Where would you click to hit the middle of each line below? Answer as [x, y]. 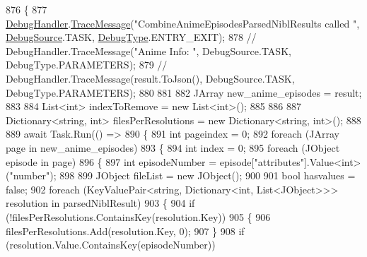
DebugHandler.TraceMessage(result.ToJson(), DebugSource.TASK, [150, 78]
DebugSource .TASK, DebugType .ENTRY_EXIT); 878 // [131, 37]
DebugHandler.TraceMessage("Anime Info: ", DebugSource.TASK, [148, 50]
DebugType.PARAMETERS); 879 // [87, 65]
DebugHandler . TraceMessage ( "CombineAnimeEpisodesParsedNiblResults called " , [183, 23]
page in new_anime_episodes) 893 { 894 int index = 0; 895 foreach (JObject [173, 147]
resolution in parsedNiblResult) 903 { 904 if [100, 203]
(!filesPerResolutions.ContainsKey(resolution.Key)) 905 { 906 [138, 216]
